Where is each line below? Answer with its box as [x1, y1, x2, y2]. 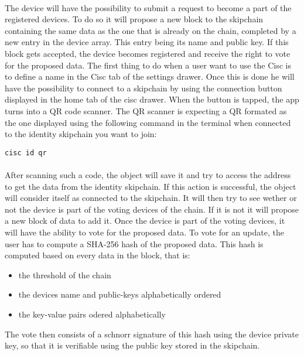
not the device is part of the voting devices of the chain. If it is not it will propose [5, 203, 299, 215]
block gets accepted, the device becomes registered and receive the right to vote [5, 47, 291, 59]
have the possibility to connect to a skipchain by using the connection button [5, 81, 282, 94]
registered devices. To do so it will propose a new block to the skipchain [5, 13, 264, 25]
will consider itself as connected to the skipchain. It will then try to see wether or [5, 192, 297, 204]
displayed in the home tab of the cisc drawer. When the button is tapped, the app [5, 93, 299, 105]
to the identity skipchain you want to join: [5, 128, 157, 140]
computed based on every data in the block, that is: [5, 249, 190, 261]
